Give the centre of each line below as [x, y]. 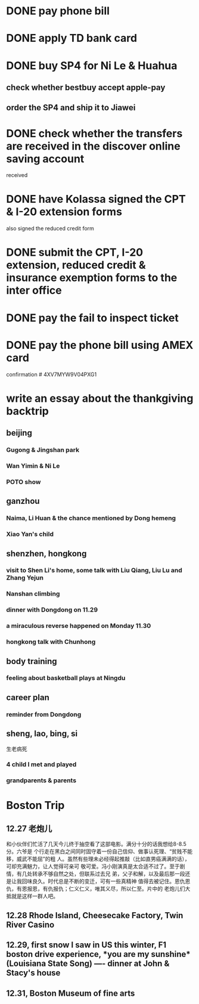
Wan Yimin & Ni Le [33, 466]
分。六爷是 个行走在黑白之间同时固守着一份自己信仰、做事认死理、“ [89, 851]
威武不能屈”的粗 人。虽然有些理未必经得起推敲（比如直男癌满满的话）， [103, 859]
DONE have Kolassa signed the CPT [96, 199]
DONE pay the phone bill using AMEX [100, 345]
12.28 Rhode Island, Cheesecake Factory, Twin [95, 915]
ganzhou [23, 501]
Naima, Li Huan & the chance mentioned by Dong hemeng [91, 518]
